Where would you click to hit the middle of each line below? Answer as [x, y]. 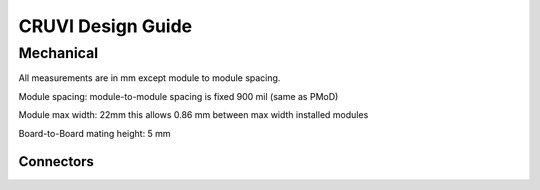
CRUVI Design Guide [105, 26]
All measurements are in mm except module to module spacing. [149, 78]
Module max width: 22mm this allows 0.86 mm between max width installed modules [193, 115]
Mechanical [58, 53]
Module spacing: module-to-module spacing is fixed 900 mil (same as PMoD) [178, 96]
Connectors [56, 161]
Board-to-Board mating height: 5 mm [94, 133]
